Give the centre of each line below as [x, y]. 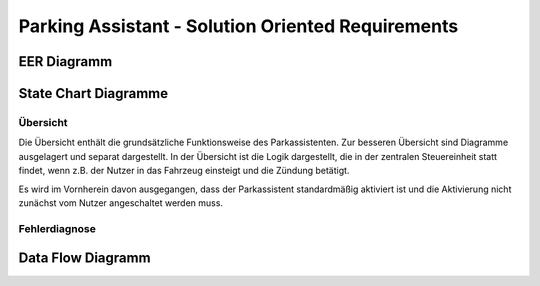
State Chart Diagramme [93, 93]
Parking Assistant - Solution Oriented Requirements [238, 26]
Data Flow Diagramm [84, 258]
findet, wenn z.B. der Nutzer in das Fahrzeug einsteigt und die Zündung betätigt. [184, 171]
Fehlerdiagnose [57, 228]
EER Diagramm [65, 61]
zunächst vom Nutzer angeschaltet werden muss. [121, 202]
